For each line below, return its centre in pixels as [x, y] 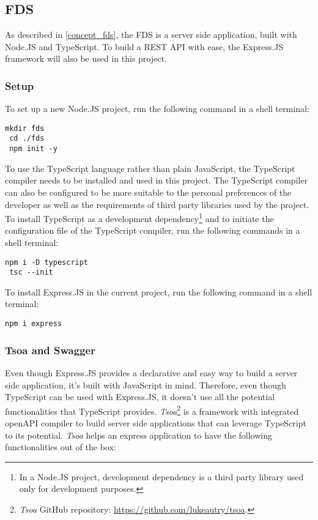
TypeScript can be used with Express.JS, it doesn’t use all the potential [140, 397]
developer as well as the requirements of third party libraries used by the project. [157, 204]
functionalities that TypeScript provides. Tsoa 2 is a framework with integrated [152, 410]
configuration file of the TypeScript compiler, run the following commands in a [153, 230]
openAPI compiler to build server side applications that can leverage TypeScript [156, 422]
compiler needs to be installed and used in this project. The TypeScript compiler [157, 180]
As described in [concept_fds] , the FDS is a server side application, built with [151, 35]
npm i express [34, 324]
